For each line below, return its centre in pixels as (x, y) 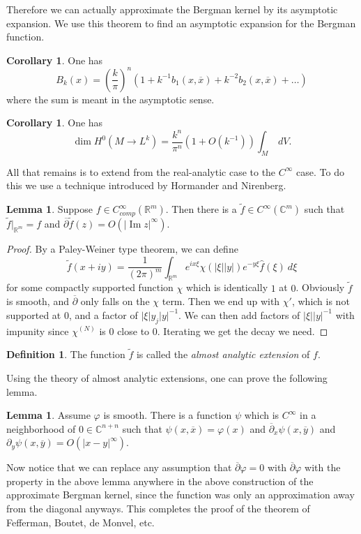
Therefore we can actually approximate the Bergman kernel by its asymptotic (172, 9)
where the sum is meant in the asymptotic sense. (110, 99)
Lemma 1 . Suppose (49, 209)
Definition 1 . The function (66, 354)
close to (133, 331)
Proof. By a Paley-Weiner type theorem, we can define (122, 248)
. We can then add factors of (239, 314)
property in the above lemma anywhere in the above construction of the (160, 481)
